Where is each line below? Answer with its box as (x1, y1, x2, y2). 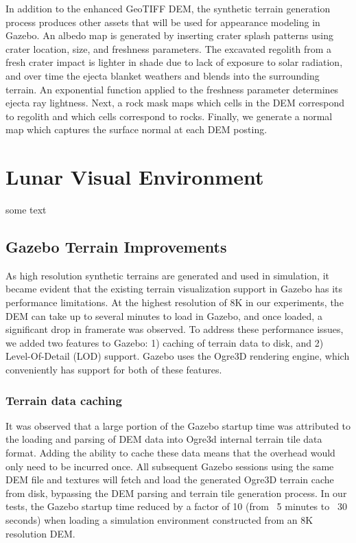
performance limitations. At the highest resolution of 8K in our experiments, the (5, 295, 344, 310)
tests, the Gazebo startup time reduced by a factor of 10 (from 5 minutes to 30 (5, 499, 347, 513)
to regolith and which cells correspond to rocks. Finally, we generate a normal (5, 108, 333, 123)
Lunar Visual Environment (5, 163, 264, 191)
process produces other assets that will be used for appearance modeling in (5, 14, 320, 29)
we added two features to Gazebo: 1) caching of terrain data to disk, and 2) (5, 335, 324, 349)
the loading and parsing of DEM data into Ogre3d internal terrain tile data (5, 432, 322, 446)
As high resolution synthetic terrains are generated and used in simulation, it (5, 268, 330, 282)
